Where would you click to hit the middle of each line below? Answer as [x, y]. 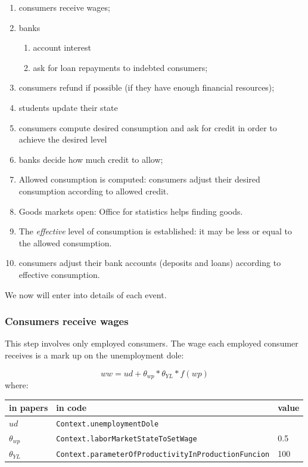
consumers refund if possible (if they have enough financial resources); [147, 87]
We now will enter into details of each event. [86, 294]
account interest [62, 47]
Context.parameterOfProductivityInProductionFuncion [163, 454]
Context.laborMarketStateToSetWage [127, 439]
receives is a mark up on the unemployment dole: [94, 355]
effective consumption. [59, 274]
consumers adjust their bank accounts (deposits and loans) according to [150, 263]
